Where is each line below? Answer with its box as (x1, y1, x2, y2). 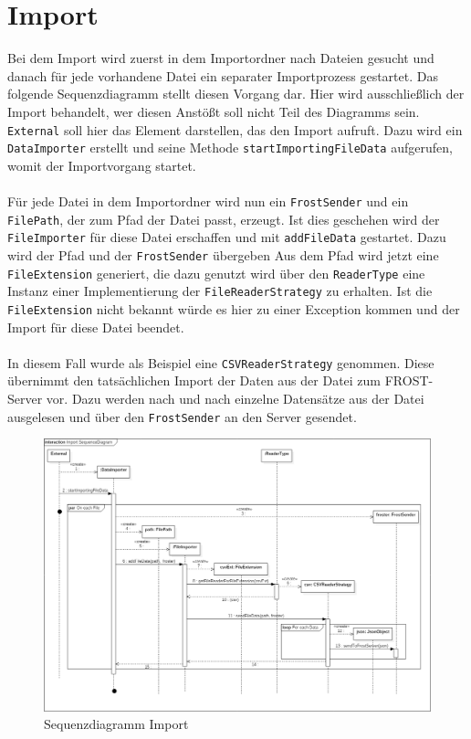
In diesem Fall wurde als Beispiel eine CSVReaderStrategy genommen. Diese (7, 353, 434, 372)
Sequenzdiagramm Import (44, 714, 189, 734)
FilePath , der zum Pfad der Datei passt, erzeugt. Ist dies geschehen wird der (7, 209, 440, 228)
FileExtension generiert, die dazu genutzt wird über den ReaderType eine (7, 263, 425, 282)
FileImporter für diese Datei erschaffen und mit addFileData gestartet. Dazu (7, 227, 446, 247)
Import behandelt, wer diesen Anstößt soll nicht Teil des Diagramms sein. (7, 101, 420, 121)
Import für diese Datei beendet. (7, 317, 184, 336)
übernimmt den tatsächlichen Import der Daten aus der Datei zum (7, 371, 382, 390)
